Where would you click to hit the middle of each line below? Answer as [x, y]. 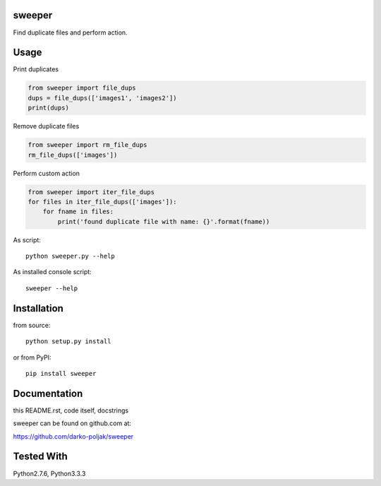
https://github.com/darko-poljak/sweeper [73, 436]
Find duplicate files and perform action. [70, 32]
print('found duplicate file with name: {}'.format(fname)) [164, 221]
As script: [27, 239]
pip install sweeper [61, 373]
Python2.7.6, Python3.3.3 [49, 473]
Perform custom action [47, 173]
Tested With [41, 457]
